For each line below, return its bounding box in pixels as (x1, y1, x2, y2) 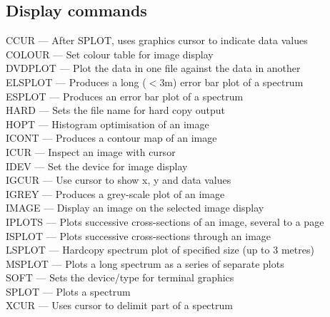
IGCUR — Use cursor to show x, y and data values (6, 172, 231, 187)
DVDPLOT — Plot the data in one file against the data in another (6, 61, 301, 76)
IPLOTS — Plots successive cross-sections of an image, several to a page (6, 214, 324, 229)
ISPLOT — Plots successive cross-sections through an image (6, 228, 271, 243)
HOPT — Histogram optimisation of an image (6, 116, 209, 131)
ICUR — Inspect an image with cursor (6, 144, 176, 159)
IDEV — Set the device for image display (6, 158, 188, 173)
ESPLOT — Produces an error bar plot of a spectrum (6, 88, 244, 103)
